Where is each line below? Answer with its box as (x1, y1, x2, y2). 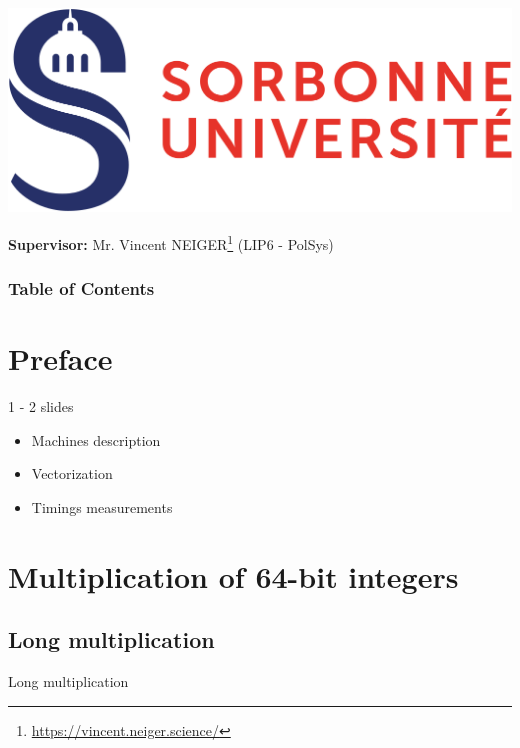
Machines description (31, 429, 161, 450)
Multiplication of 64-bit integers (8, 555, 459, 596)
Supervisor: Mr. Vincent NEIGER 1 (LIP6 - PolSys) (8, 230, 334, 254)
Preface (8, 338, 113, 379)
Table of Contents (8, 276, 155, 301)
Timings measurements (31, 496, 173, 517)
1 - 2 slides (8, 396, 74, 417)
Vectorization (31, 463, 113, 484)
